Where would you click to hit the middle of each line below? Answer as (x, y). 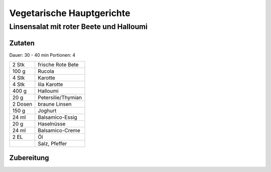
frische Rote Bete (58, 65)
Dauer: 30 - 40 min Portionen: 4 (42, 55)
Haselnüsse (52, 124)
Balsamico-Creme (59, 130)
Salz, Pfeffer (52, 144)
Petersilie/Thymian (60, 98)
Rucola (46, 71)
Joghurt (47, 111)
